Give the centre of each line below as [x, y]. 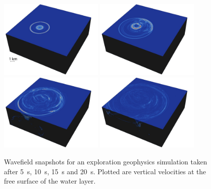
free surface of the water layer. [50, 181]
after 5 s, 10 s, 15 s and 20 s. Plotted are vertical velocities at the [105, 171]
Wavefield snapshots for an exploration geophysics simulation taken [106, 161]
